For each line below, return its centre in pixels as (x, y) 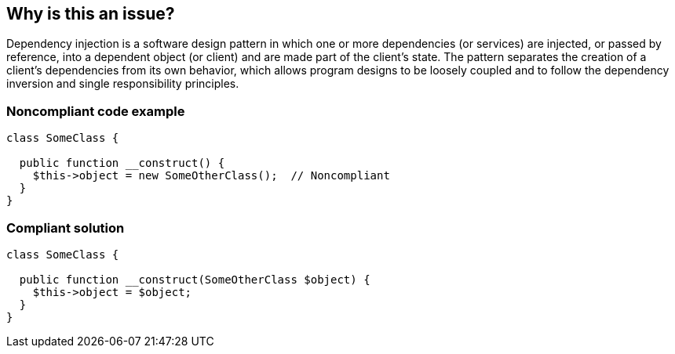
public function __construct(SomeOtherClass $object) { (195, 279)
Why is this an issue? (91, 14)
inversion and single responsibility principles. (123, 84)
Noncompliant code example (96, 111)
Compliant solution (66, 228)
